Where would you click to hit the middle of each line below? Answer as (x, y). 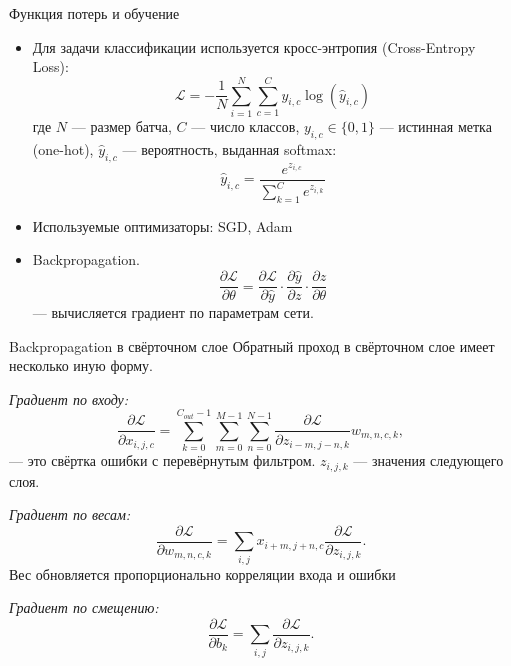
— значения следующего (428, 460)
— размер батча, (121, 125)
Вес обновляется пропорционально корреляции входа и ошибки (202, 573)
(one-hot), (63, 148)
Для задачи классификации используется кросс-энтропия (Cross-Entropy (254, 46)
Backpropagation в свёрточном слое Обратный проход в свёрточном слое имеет (252, 345)
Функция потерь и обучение (94, 13)
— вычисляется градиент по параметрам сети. (173, 312)
